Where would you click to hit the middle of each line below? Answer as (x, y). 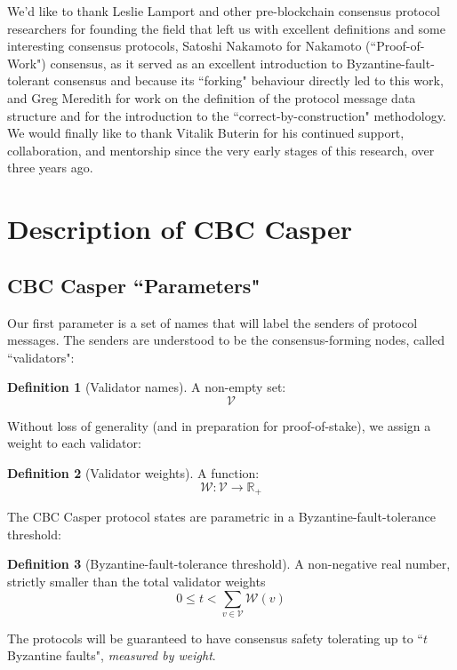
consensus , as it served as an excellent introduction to (196, 63)
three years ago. (50, 167)
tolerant (28, 80)
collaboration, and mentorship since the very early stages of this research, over (221, 150)
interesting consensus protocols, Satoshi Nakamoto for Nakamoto (184, 46)
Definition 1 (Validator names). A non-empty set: (147, 387)
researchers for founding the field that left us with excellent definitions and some (226, 28)
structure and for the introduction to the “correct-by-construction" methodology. (227, 115)
